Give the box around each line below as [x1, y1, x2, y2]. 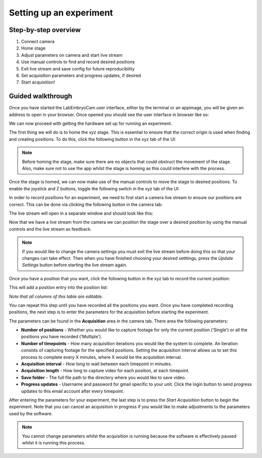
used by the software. [9, 410, 53, 416]
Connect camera [21, 39, 55, 45]
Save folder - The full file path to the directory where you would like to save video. [21, 374, 186, 380]
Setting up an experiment [9, 7, 114, 18]
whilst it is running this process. [22, 440, 85, 445]
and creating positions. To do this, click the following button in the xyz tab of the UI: [9, 136, 177, 142]
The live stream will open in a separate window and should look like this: [9, 210, 154, 216]
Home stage [21, 45, 46, 51]
